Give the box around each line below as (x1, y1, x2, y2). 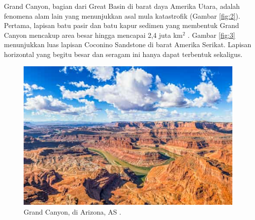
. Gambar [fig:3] (188, 29, 235, 40)
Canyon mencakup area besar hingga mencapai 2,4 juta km (4, 29, 183, 40)
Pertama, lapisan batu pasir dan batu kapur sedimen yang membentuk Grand (4, 20, 239, 30)
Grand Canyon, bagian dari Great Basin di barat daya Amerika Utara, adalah (4, 1, 240, 11)
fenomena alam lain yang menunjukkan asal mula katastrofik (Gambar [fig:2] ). (4, 10, 240, 21)
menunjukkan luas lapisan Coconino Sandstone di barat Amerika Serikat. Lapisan (4, 39, 252, 50)
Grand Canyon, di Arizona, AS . (24, 206, 122, 217)
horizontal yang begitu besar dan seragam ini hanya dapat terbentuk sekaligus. (4, 49, 243, 59)
